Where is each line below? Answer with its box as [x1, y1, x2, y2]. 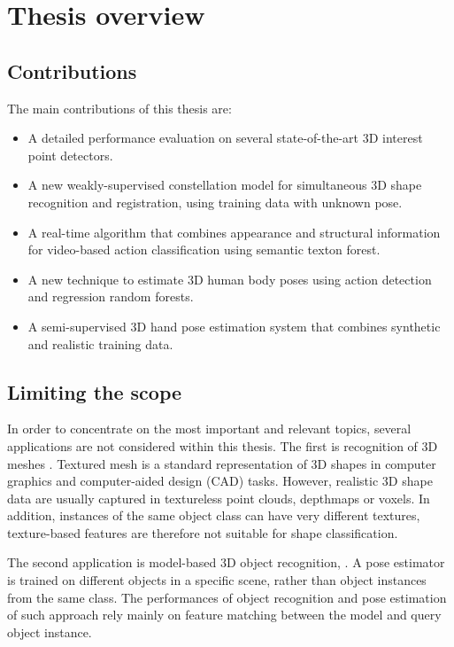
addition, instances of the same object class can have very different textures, [7, 506, 420, 525]
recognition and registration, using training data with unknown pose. [27, 192, 403, 211]
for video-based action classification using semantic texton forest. [27, 240, 381, 259]
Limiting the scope [7, 378, 182, 405]
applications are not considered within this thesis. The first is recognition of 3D [7, 436, 438, 455]
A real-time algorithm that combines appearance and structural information [27, 222, 441, 241]
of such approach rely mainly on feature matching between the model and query [7, 605, 442, 624]
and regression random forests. [27, 287, 194, 306]
